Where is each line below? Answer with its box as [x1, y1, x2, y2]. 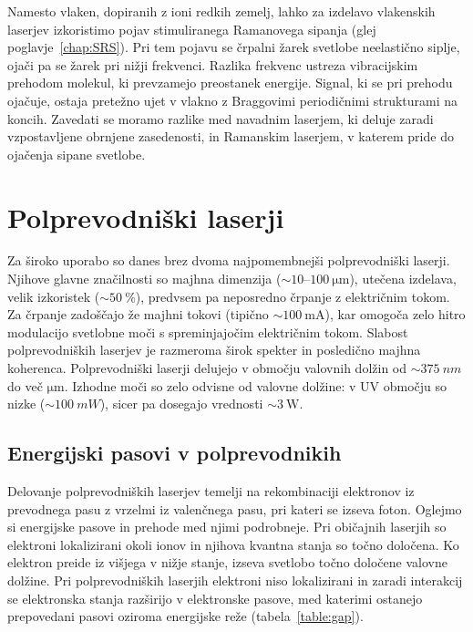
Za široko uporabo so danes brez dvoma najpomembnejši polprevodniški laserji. [7, 251, 450, 270]
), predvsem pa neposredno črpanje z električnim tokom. [135, 286, 450, 306]
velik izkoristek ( [7, 286, 100, 306]
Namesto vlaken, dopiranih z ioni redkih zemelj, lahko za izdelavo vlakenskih [7, 2, 436, 20]
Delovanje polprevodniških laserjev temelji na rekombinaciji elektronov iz [7, 482, 415, 501]
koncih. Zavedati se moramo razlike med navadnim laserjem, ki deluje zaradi [7, 109, 434, 128]
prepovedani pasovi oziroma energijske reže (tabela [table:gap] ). [7, 606, 364, 626]
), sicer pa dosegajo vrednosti [99, 394, 263, 413]
